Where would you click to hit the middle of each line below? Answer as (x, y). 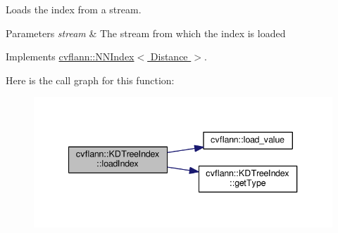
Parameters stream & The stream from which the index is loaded (146, 33)
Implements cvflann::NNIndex (70, 56)
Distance (169, 56)
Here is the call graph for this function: (90, 80)
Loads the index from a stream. (74, 9)
